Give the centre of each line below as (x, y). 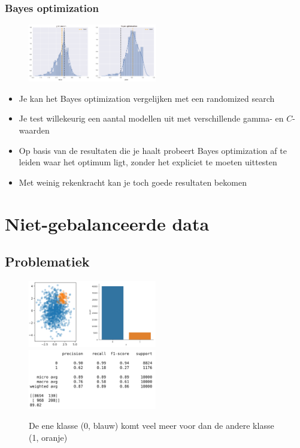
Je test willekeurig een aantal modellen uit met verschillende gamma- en (151, 118)
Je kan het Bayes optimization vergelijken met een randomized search (147, 98)
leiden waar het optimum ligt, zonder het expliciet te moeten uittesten (148, 162)
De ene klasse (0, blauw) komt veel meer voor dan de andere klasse (151, 426)
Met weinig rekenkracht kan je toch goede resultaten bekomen (133, 182)
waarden (34, 130)
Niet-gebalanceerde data (107, 223)
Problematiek (47, 261)
